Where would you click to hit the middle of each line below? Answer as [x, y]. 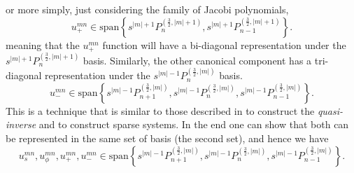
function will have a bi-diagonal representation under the [224, 44]
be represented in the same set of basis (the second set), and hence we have [167, 138]
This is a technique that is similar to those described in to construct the [160, 110]
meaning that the [43, 44]
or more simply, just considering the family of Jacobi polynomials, [147, 9]
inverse [21, 124]
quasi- [330, 110]
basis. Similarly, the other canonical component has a [197, 60]
